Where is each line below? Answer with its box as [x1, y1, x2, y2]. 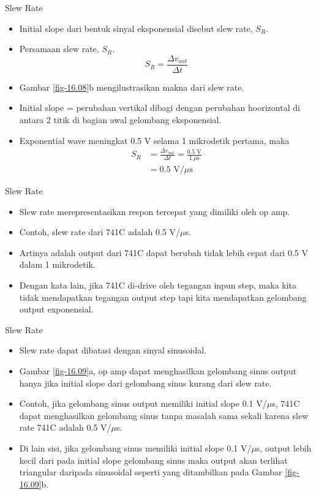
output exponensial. [19, 303, 94, 316]
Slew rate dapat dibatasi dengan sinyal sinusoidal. [19, 344, 207, 357]
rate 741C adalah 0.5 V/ [19, 421, 111, 434]
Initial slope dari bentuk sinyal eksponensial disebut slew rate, [19, 21, 253, 34]
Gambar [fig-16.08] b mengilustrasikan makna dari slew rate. [19, 80, 244, 93]
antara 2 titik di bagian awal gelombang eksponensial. [19, 113, 222, 126]
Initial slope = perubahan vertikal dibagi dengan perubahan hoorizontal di [19, 101, 300, 114]
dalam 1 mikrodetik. [19, 258, 96, 271]
